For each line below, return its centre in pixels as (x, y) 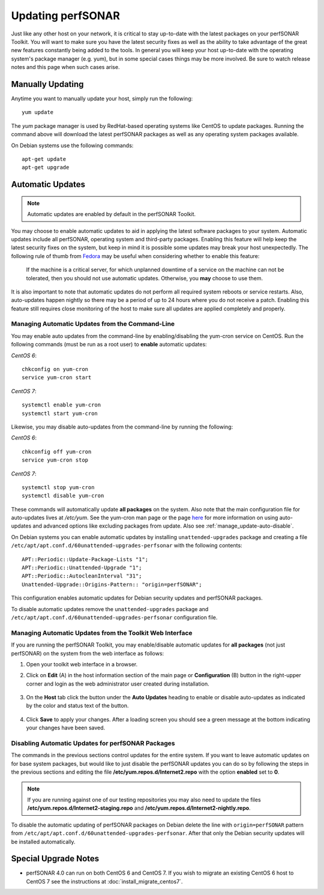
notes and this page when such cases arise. (65, 67)
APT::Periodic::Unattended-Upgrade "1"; (82, 568)
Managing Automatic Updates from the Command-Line (93, 324)
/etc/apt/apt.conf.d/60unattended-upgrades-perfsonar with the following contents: (127, 546)
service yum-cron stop (55, 460)
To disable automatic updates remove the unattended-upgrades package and (110, 609)
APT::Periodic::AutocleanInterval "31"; (82, 576)
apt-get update (44, 159)
